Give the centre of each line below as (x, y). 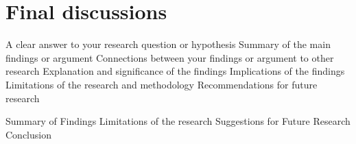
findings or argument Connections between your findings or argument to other (170, 57)
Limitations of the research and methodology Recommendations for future (162, 84)
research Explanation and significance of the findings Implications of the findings (175, 71)
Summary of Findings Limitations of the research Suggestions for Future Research (178, 121)
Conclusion (28, 134)
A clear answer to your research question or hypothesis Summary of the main (168, 44)
